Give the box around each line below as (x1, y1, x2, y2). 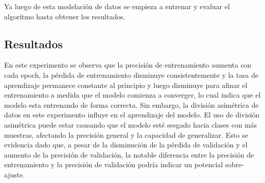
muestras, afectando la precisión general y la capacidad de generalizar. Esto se (4, 129, 248, 140)
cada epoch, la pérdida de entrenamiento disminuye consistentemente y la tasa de (4, 69, 258, 80)
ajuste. (4, 169, 25, 179)
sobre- (225, 159, 244, 170)
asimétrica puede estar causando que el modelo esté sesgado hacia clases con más (4, 119, 257, 130)
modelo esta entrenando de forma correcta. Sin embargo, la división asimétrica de (4, 99, 259, 110)
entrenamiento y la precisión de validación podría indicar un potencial (4, 159, 223, 170)
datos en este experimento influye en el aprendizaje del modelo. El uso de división (4, 109, 260, 120)
